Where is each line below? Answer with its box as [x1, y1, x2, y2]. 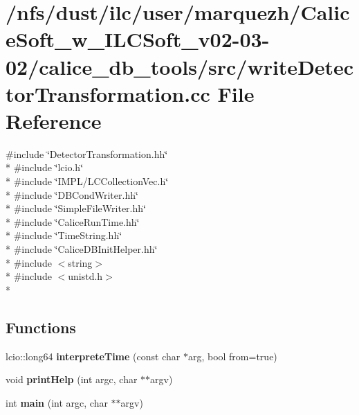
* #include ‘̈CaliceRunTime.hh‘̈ [6, 214, 140, 229]
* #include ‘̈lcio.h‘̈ [6, 160, 84, 175]
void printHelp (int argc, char [6, 372, 138, 387]
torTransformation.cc [6, 79, 210, 107]
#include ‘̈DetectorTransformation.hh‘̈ [6, 146, 168, 161]
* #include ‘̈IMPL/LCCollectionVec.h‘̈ [6, 174, 169, 188]
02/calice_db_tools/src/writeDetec [6, 52, 354, 80]
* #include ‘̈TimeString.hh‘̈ [6, 228, 122, 242]
